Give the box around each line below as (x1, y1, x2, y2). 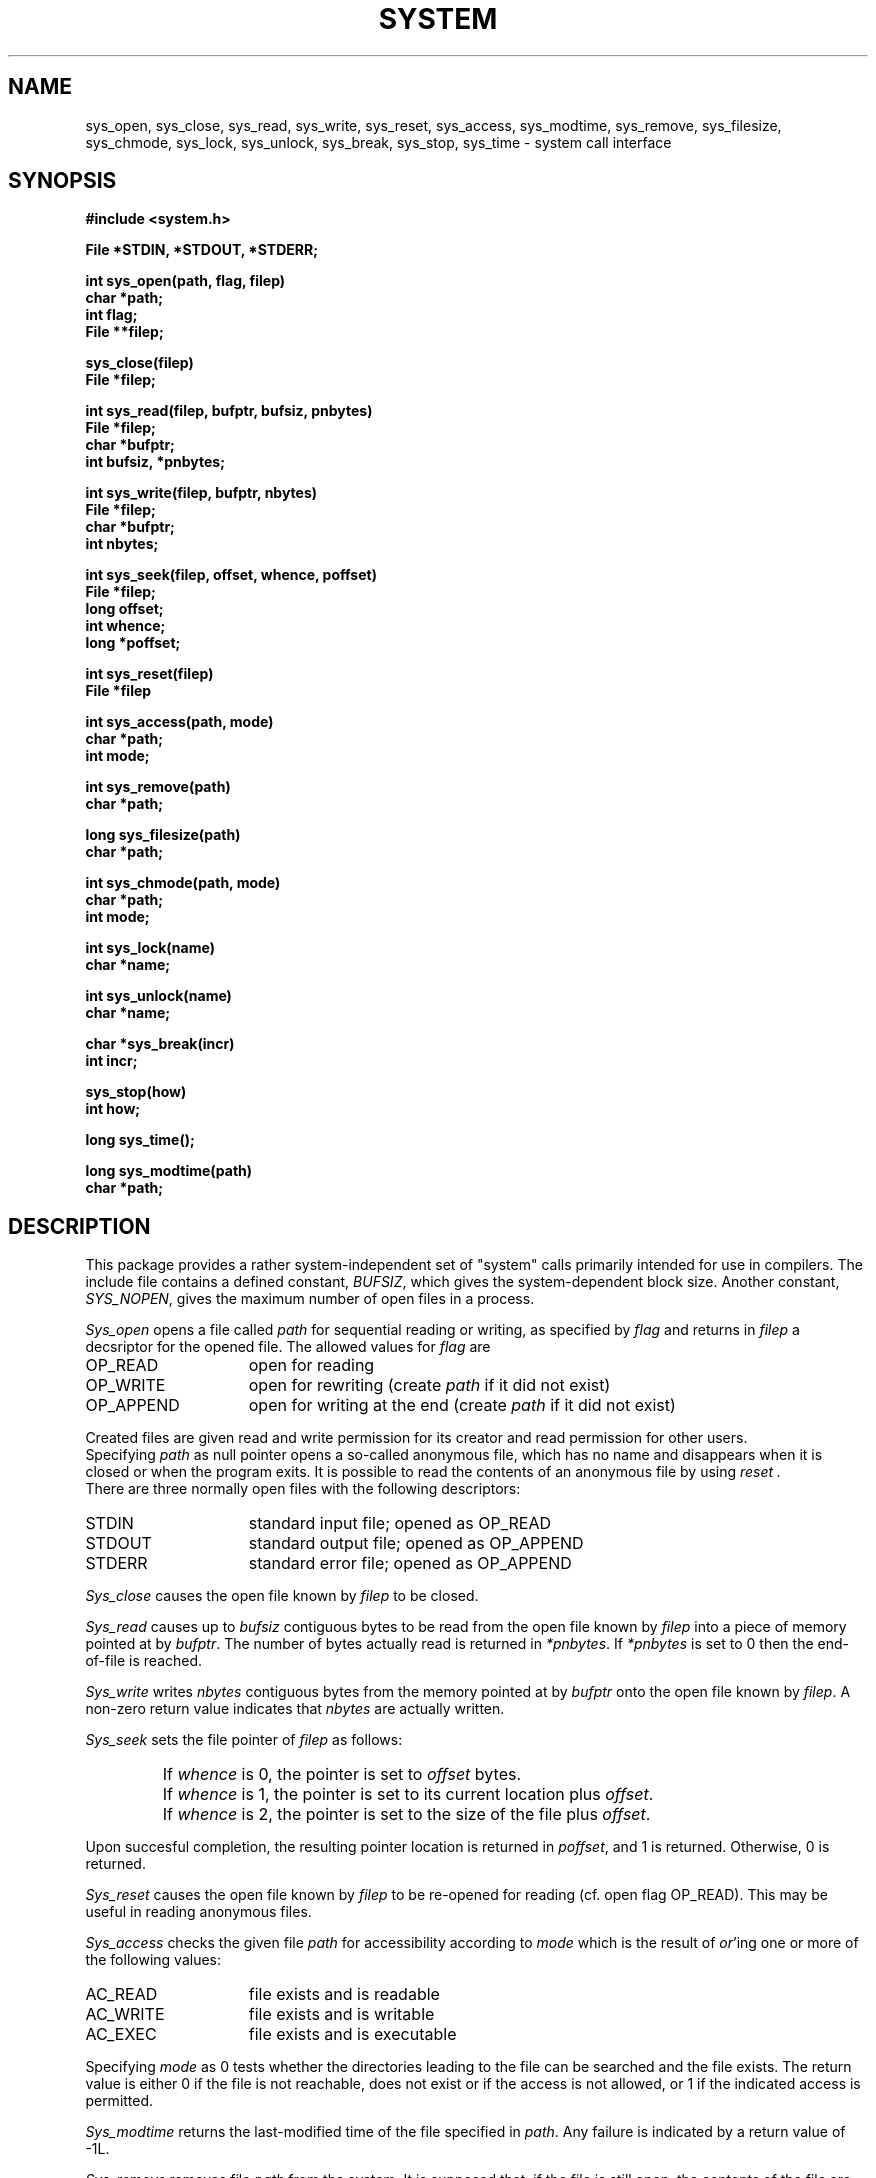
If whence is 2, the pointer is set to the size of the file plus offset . (162, 1804, 651, 1825)
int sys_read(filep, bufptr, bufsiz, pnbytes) (85, 402, 373, 420)
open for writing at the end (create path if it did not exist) (248, 1395, 676, 1416)
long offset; (85, 600, 164, 618)
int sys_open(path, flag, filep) (85, 272, 286, 290)
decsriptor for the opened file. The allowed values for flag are (85, 1338, 491, 1356)
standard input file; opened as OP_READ (248, 1513, 551, 1534)
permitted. (85, 2092, 154, 2110)
